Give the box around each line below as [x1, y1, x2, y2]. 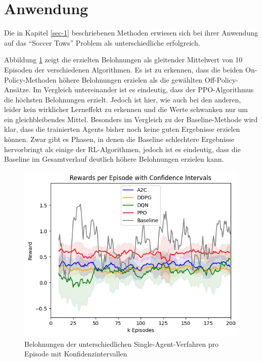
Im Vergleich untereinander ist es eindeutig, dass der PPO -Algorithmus [33, 84, 254, 95]
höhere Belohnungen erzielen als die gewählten [59, 74, 203, 85]
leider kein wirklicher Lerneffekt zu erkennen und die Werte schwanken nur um [4, 104, 248, 115]
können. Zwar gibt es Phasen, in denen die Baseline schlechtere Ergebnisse [4, 134, 234, 144]
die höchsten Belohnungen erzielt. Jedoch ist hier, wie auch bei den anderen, [4, 94, 241, 104]
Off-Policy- [204, 74, 238, 85]
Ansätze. [4, 84, 31, 95]
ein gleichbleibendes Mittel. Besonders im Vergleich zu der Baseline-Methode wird [4, 114, 258, 124]
